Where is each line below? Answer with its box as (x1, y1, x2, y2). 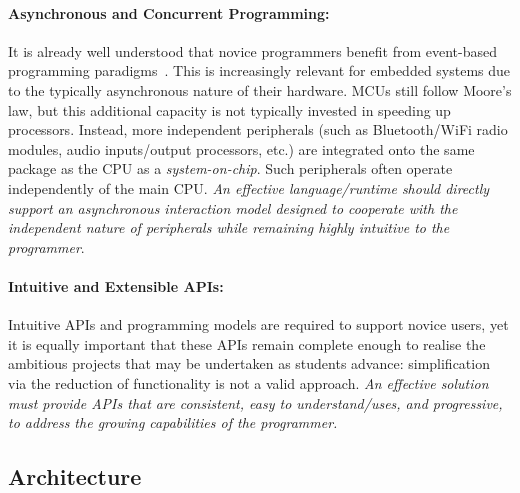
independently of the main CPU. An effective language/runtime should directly (8, 177, 490, 198)
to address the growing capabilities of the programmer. (8, 412, 338, 433)
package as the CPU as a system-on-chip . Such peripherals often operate (8, 158, 453, 179)
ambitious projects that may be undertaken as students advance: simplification (8, 353, 490, 374)
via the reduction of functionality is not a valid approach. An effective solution (8, 372, 489, 393)
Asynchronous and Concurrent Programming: (8, 2, 330, 23)
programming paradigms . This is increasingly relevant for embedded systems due (8, 60, 511, 81)
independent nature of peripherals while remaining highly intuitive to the (8, 217, 450, 238)
